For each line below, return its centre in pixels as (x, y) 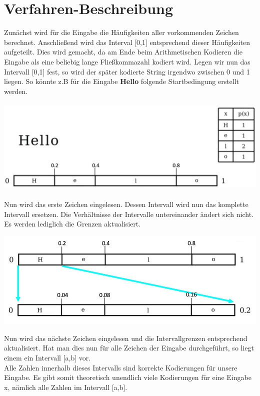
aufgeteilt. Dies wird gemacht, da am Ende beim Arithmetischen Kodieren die (123, 52)
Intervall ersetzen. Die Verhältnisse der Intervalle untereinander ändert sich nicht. (129, 214)
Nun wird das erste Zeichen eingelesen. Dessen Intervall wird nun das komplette (126, 204)
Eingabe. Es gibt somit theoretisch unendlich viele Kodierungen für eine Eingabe (128, 377)
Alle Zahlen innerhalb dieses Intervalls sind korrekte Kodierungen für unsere (121, 367)
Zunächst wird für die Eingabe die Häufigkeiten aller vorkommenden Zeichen (121, 32)
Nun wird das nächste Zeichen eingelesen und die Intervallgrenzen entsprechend (126, 338)
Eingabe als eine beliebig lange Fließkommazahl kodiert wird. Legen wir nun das (127, 61)
